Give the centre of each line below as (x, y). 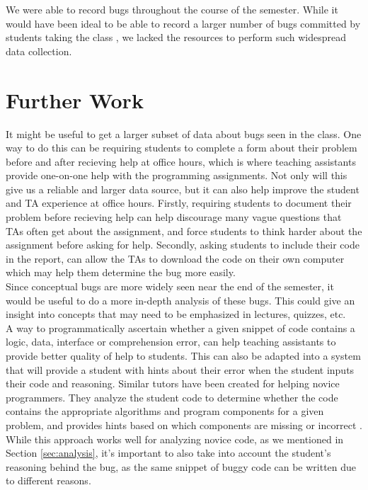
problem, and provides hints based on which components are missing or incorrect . (184, 425)
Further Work (75, 99)
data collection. (39, 51)
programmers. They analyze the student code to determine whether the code (172, 397)
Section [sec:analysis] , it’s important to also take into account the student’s (168, 453)
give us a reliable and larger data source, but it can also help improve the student (183, 189)
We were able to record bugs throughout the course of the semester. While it (172, 9)
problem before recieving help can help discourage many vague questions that (174, 217)
